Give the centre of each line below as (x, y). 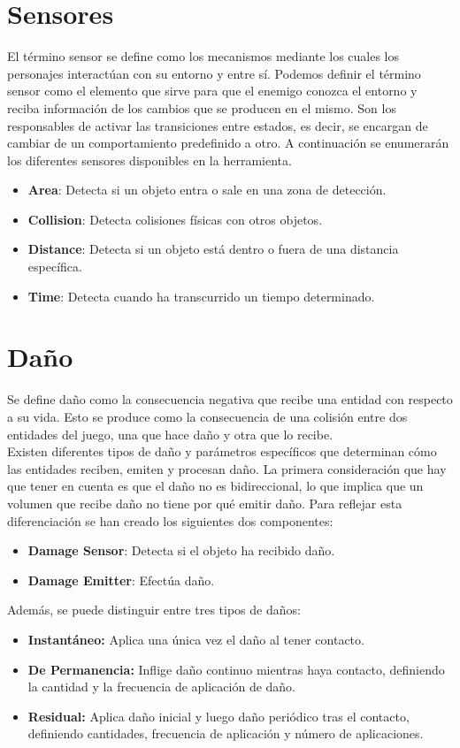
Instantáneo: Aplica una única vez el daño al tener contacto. (196, 639)
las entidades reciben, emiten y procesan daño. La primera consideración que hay (227, 468)
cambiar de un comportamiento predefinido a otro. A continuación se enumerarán (228, 143)
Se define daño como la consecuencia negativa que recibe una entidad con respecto (230, 399)
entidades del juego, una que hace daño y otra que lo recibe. (170, 434)
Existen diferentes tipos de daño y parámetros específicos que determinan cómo (222, 451)
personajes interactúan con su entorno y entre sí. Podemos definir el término (214, 73)
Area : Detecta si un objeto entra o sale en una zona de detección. (207, 190)
